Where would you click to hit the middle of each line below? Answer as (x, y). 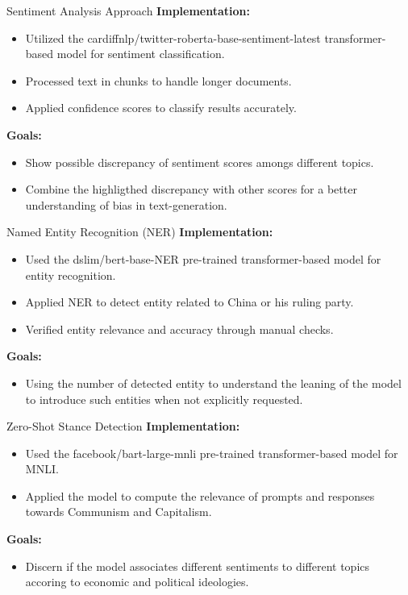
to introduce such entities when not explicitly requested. (164, 399)
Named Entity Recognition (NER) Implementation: (140, 232)
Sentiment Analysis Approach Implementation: (128, 10)
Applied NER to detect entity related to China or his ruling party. (189, 302)
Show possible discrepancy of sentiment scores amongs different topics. (200, 162)
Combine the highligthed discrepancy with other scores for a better (191, 189)
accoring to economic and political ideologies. (137, 582)
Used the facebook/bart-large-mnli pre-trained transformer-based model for (212, 453)
